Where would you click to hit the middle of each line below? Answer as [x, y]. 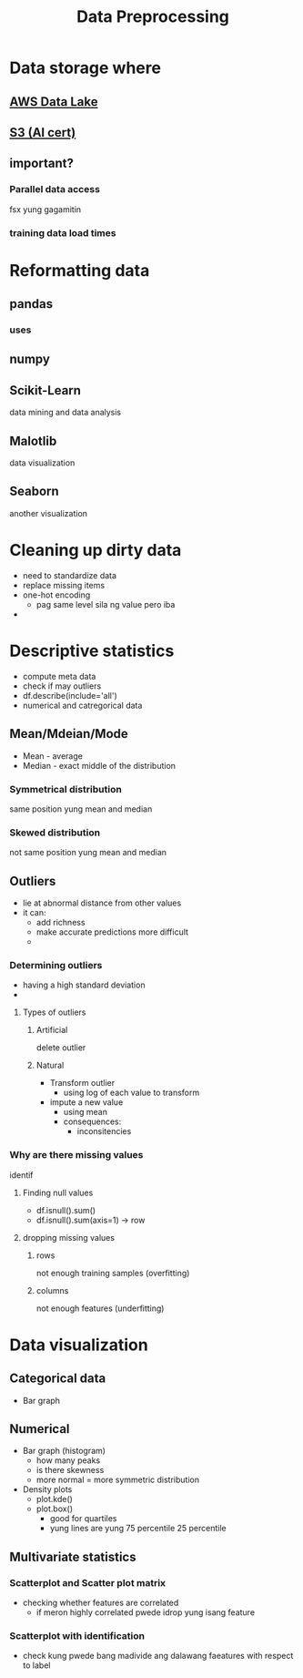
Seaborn [34, 491]
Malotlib [33, 440]
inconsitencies [104, 1131]
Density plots [47, 1489]
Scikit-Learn [45, 390]
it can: [35, 912]
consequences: [92, 1121]
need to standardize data [69, 575]
